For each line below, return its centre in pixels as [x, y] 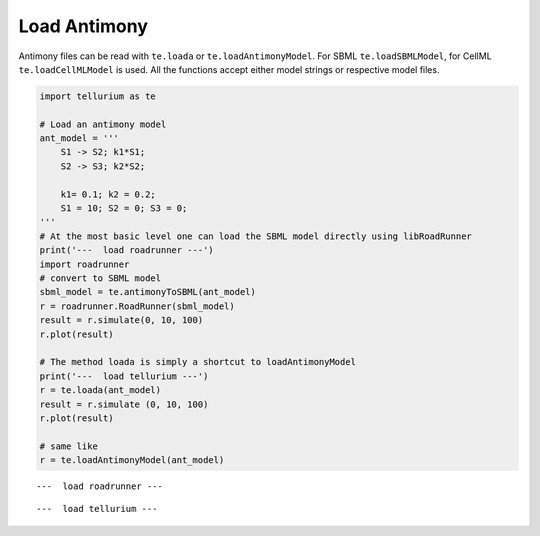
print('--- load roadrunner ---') [126, 250]
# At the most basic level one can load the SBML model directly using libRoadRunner [255, 236]
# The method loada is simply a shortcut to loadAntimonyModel [198, 362]
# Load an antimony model [103, 124]
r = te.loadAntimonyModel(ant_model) [132, 460]
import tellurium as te [98, 96]
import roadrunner [84, 264]
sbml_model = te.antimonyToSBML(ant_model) [148, 292]
